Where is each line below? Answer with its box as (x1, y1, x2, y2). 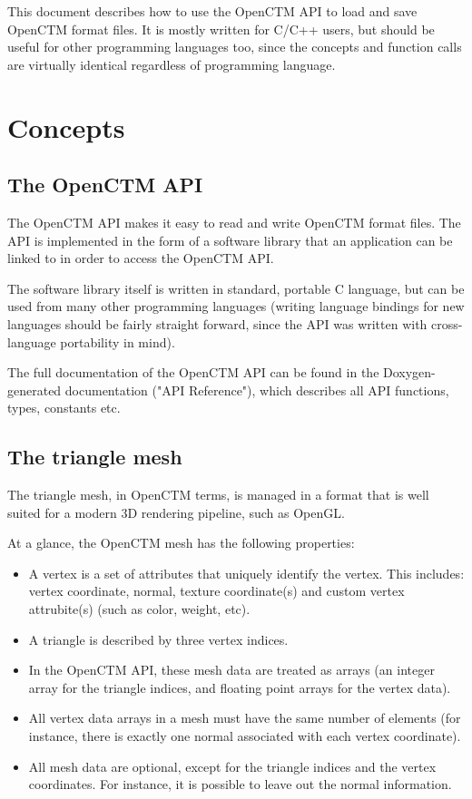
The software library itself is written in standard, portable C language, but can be (7, 278, 465, 297)
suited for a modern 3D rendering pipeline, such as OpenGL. (7, 502, 345, 521)
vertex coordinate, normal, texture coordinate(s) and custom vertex (28, 581, 405, 600)
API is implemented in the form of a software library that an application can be (7, 230, 453, 249)
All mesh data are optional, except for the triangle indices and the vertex (28, 756, 437, 775)
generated (7, 380, 62, 399)
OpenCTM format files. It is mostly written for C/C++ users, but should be (7, 19, 435, 38)
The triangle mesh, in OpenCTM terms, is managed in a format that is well (7, 485, 429, 504)
